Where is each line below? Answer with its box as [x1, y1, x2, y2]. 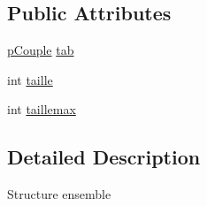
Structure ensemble [7, 185, 111, 203]
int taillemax [7, 100, 76, 118]
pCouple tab [7, 41, 74, 59]
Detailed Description [7, 143, 201, 171]
